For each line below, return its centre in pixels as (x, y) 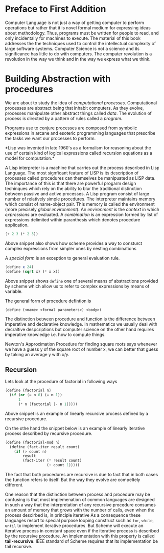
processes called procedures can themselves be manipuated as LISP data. (80, 178)
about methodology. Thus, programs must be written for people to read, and (82, 33)
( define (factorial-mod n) (33, 442)
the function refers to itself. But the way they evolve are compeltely (73, 480)
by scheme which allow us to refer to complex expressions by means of (77, 286)
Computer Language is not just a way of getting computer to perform (75, 23)
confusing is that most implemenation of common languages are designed (80, 500)
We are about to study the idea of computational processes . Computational (81, 103)
